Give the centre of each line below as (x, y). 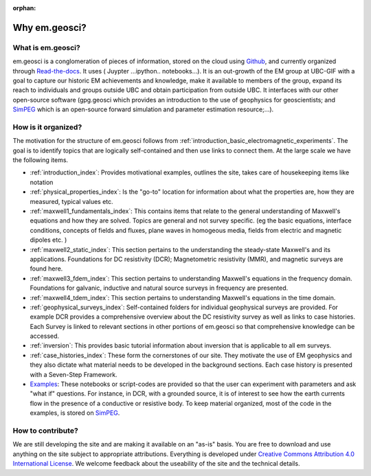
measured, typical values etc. (71, 201)
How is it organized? (47, 127)
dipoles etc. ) (48, 240)
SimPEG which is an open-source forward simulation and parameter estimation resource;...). (143, 109)
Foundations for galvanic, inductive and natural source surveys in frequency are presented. (159, 288)
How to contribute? (45, 431)
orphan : (24, 8)
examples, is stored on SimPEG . (75, 413)
